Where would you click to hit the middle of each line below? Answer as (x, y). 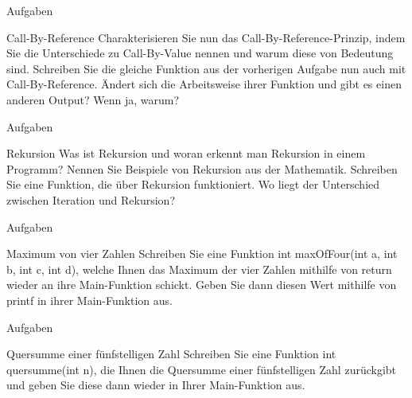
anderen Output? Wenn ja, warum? (93, 99)
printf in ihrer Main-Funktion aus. (89, 300)
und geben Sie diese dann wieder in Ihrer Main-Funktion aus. (156, 385)
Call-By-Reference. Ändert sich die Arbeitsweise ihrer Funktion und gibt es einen (204, 84)
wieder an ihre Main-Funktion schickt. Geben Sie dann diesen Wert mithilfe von (202, 285)
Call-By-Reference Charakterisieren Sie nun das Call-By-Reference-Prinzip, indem (206, 37)
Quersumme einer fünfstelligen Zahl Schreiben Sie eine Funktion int (171, 354)
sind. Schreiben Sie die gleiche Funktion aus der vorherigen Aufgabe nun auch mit (206, 68)
